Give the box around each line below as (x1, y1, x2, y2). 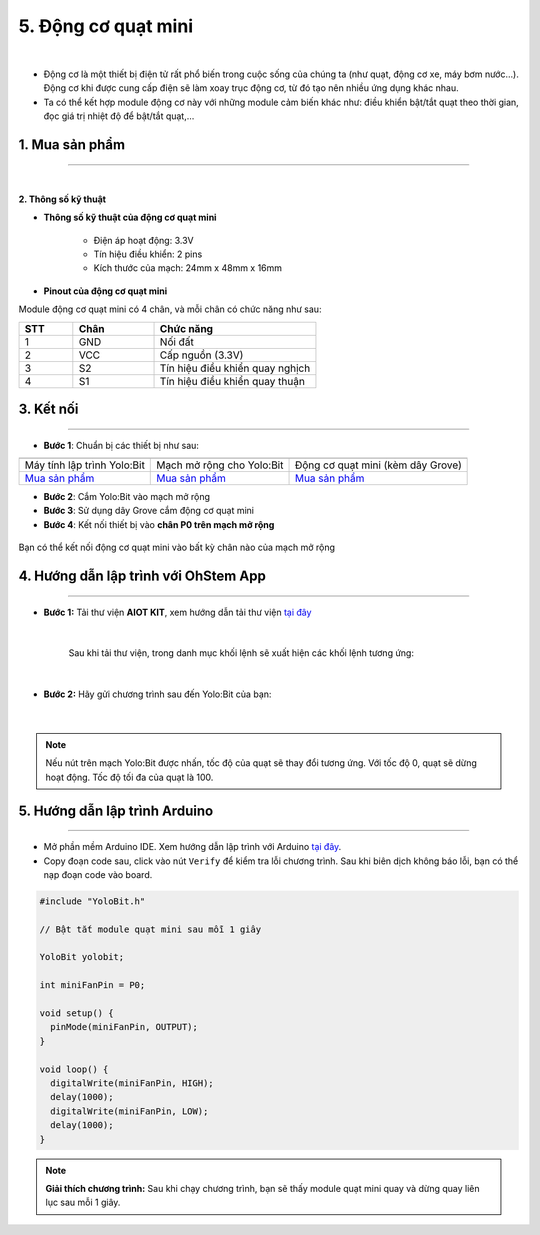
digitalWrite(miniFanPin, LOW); (50, 1105, 209, 1117)
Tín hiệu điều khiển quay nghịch (159, 361, 311, 375)
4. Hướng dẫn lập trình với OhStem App (18, 568, 267, 585)
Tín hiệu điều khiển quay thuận (159, 374, 305, 388)
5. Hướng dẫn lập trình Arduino (18, 802, 214, 819)
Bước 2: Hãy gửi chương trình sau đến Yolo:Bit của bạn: (43, 688, 272, 700)
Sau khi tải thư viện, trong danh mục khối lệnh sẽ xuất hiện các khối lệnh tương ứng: (68, 647, 415, 659)
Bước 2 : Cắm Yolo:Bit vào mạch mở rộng (43, 491, 210, 503)
